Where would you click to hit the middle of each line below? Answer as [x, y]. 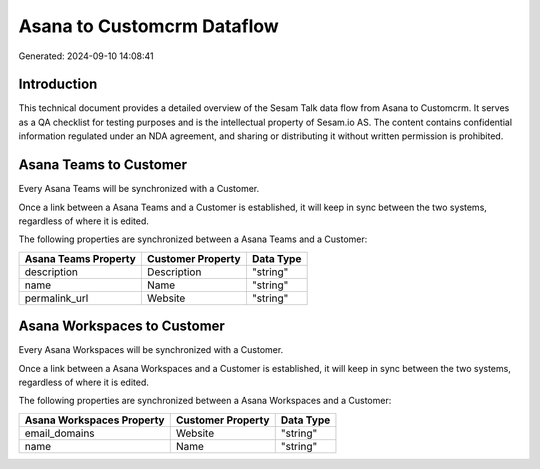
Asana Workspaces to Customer [121, 326]
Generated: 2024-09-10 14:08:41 [86, 56]
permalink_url [56, 298]
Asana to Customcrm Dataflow [148, 26]
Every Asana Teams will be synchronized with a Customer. [139, 189]
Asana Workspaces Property [94, 420]
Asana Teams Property [80, 258]
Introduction [58, 84]
